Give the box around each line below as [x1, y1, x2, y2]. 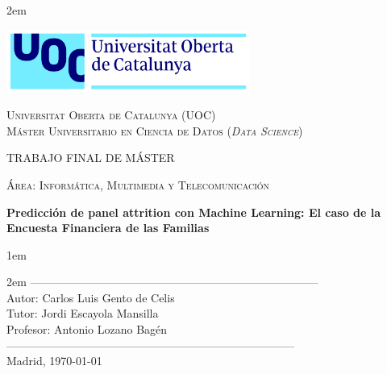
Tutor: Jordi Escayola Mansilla [6, 305, 159, 322]
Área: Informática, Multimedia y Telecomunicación [6, 176, 270, 193]
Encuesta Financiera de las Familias [6, 219, 210, 236]
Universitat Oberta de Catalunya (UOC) [6, 106, 216, 123]
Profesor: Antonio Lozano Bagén [6, 321, 168, 338]
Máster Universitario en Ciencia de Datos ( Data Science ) [6, 122, 303, 139]
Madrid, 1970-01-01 [6, 352, 102, 369]
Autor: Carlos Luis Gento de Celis [6, 289, 175, 305]
